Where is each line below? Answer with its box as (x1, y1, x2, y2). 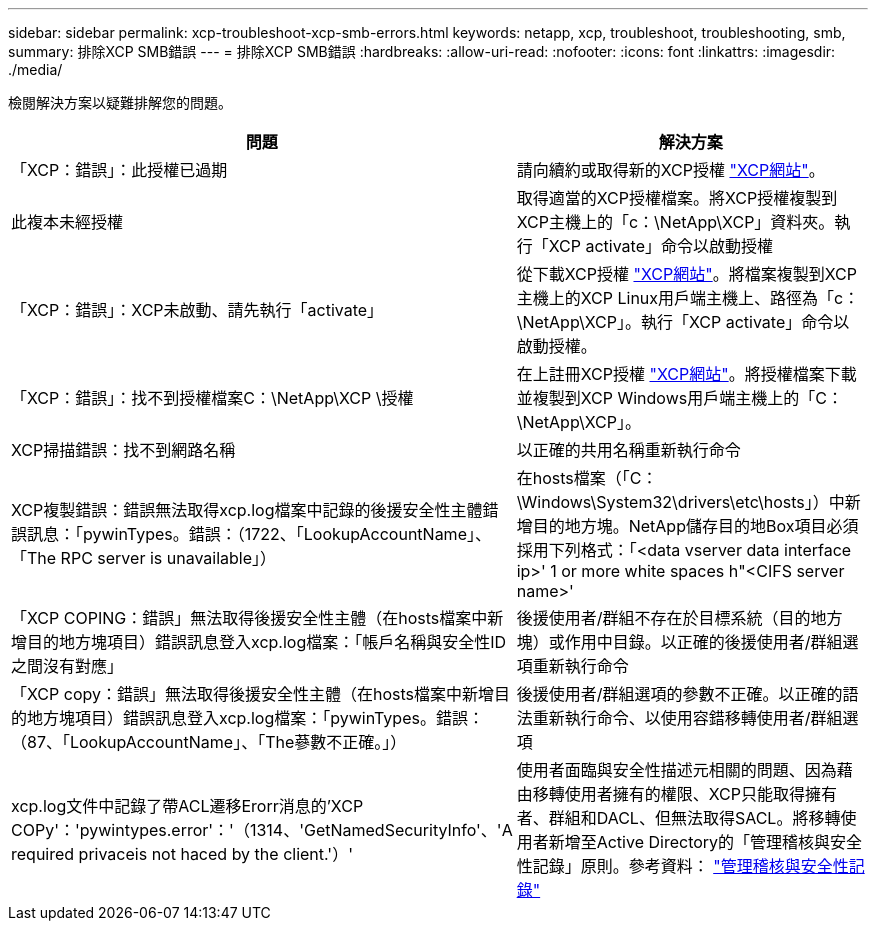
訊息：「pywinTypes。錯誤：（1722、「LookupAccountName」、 (27, 524, 491, 544)
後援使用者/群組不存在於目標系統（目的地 (516, 608, 827, 628)
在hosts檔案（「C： (516, 468, 658, 488)
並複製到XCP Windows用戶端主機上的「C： (516, 388, 843, 408)
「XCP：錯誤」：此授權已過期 (11, 160, 228, 180)
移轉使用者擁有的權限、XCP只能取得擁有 (532, 784, 837, 804)
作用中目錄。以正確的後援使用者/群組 (564, 632, 843, 652)
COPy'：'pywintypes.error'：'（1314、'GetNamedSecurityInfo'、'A (11, 820, 513, 840)
